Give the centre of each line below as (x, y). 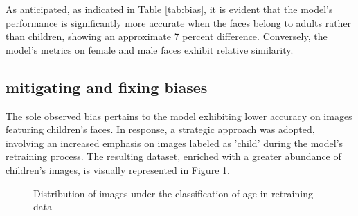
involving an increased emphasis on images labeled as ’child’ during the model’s (174, 143)
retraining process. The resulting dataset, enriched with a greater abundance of (173, 156)
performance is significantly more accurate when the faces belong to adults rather (179, 22)
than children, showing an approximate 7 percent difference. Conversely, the (167, 36)
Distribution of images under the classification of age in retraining (173, 193)
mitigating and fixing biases (107, 87)
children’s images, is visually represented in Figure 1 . (118, 169)
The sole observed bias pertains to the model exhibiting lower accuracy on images (179, 116)
